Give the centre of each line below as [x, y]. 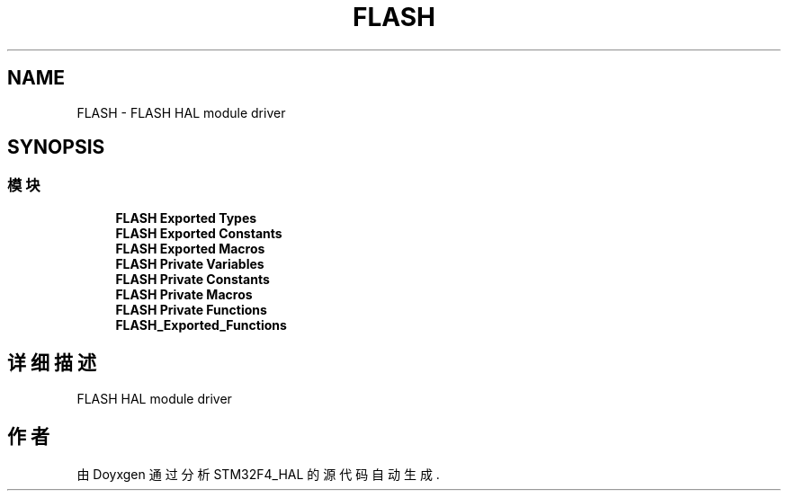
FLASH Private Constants [193, 279]
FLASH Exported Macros [190, 248]
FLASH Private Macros [184, 294]
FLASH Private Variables [190, 263]
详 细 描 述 [52, 363]
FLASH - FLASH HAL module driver [181, 112]
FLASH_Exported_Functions [201, 325]
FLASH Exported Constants [199, 233]
